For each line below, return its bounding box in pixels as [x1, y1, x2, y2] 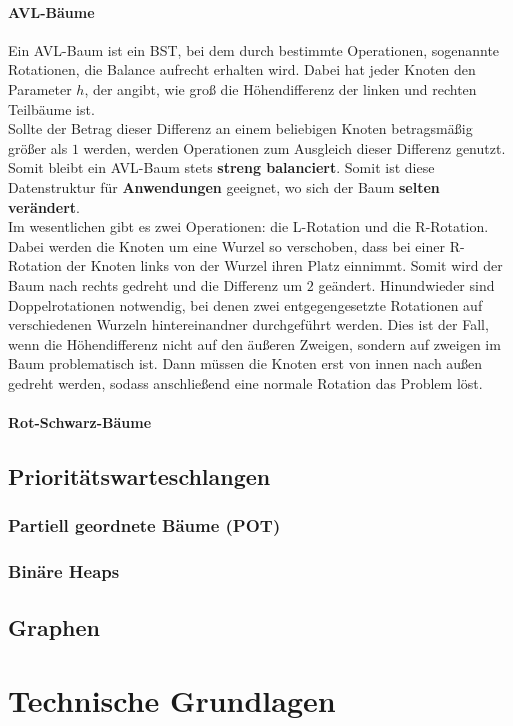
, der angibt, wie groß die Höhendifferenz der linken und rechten [84, 78, 477, 99]
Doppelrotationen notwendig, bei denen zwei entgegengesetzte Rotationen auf [8, 294, 483, 315]
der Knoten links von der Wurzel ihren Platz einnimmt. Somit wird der [66, 255, 503, 276]
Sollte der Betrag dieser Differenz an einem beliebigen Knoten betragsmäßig [8, 118, 473, 139]
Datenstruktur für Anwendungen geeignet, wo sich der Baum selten [8, 176, 440, 197]
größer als [8, 137, 68, 158]
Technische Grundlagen [8, 680, 336, 721]
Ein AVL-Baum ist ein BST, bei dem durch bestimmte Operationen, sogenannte [8, 39, 500, 60]
